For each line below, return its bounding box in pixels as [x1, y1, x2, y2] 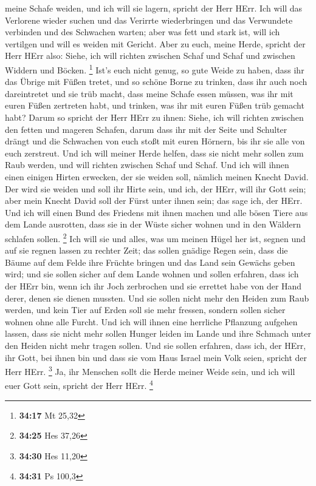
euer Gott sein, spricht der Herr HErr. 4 [5, 377, 153, 392]
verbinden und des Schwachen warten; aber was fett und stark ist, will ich [5, 25, 280, 38]
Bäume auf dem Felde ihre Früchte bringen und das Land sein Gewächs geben [5, 255, 295, 268]
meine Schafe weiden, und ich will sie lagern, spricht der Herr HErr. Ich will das [5, 2, 303, 14]
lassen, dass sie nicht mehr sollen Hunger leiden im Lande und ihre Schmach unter [5, 327, 312, 340]
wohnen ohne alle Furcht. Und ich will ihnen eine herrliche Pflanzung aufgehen [5, 315, 298, 328]
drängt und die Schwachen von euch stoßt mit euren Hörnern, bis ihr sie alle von [5, 135, 305, 147]
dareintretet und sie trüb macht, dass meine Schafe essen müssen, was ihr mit [5, 87, 294, 100]
